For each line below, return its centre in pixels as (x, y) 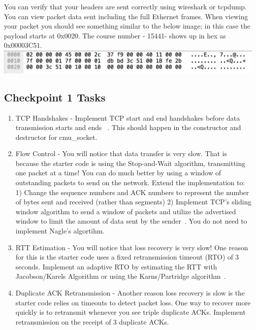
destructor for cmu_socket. (56, 137)
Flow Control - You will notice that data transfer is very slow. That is (121, 153)
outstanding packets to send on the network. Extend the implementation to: (130, 182)
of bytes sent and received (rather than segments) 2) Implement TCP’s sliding (133, 202)
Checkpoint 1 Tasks (55, 97)
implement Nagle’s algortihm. (60, 231)
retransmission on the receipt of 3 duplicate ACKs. (92, 321)
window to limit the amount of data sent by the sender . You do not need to (131, 221)
